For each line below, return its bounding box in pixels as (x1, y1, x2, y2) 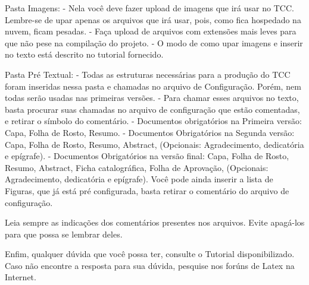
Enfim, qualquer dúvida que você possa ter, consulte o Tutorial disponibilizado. (5, 248, 295, 260)
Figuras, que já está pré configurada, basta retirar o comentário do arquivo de (5, 184, 289, 197)
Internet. (5, 271, 36, 283)
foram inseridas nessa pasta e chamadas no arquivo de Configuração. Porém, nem (5, 80, 301, 92)
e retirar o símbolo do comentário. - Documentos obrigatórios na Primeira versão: (5, 115, 302, 127)
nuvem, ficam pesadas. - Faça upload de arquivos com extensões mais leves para (5, 25, 296, 37)
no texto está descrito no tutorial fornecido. (5, 48, 164, 61)
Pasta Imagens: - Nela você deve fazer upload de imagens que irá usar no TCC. (5, 2, 294, 14)
